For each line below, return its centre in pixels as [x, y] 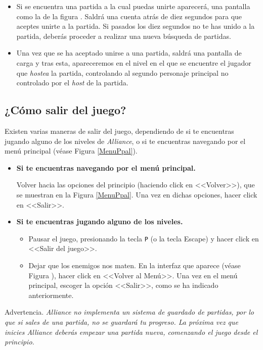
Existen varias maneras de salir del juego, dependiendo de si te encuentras [119, 131]
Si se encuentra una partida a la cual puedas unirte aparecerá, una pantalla [133, 6]
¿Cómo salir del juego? [65, 110]
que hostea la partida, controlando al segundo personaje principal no [122, 72]
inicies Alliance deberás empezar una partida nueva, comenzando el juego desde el [131, 332]
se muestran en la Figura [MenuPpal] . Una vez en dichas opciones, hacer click [137, 194]
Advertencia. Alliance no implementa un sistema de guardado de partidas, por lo [129, 312]
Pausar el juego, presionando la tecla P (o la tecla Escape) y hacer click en [144, 238]
